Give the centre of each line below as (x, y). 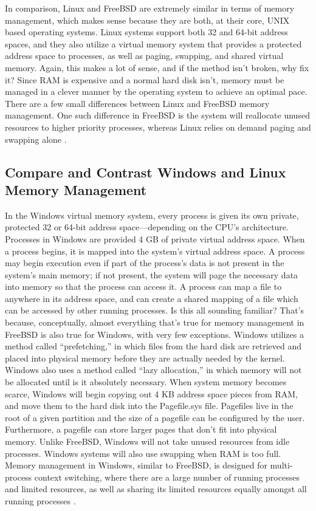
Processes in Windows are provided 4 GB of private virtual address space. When (155, 238)
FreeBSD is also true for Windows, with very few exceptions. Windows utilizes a (154, 334)
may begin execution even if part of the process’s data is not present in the (145, 263)
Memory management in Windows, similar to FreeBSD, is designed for (136, 465)
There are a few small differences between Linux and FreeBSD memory (137, 103)
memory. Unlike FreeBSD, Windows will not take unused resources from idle (147, 441)
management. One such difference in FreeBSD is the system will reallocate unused (157, 115)
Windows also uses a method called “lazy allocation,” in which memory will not (153, 370)
